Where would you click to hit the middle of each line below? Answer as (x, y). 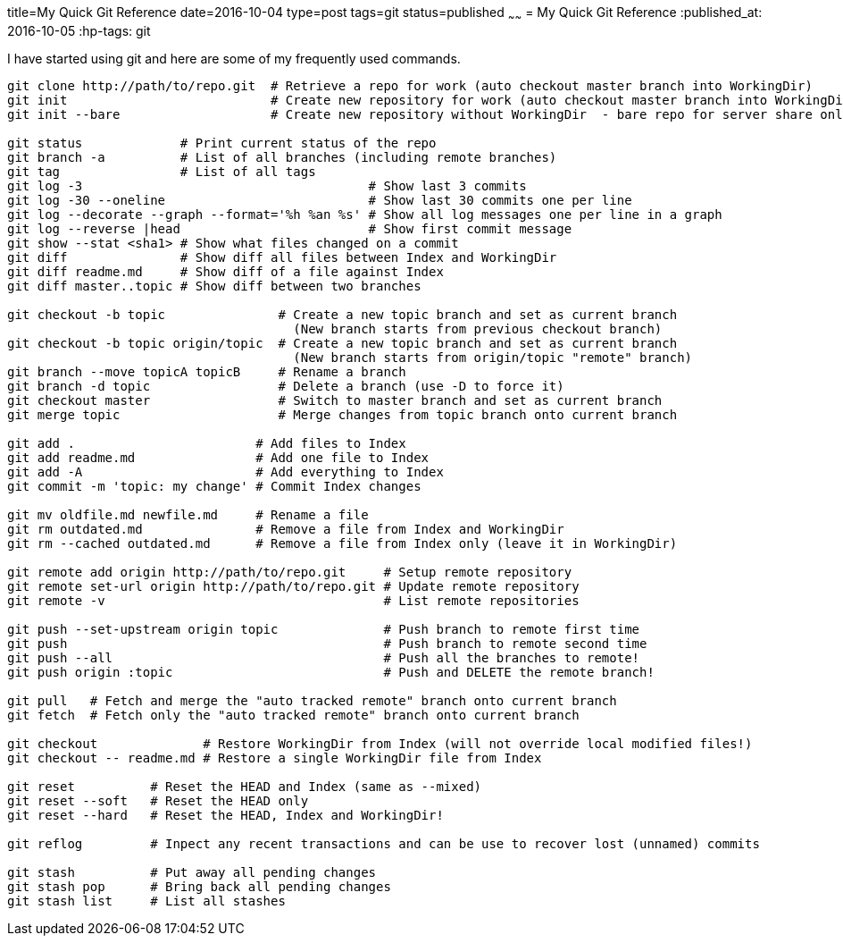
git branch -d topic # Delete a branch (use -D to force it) (286, 386)
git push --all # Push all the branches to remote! (324, 657)
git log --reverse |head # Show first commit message (290, 228)
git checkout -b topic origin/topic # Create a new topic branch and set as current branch (342, 343)
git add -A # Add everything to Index (225, 471)
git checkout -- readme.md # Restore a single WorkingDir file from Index (275, 758)
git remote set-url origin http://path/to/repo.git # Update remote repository (293, 586)
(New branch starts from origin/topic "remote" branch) (493, 357)
